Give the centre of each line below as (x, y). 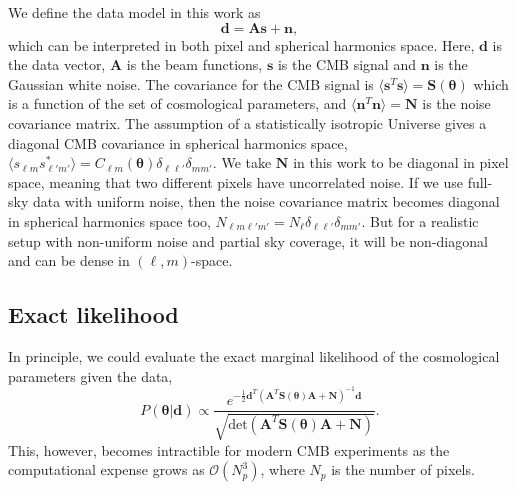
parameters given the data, (90, 375)
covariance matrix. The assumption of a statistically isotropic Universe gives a (247, 122)
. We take (242, 162)
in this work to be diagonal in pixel (401, 162)
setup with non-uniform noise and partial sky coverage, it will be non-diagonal (248, 240)
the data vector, (57, 64)
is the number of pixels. (403, 469)
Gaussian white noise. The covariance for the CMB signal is (191, 83)
